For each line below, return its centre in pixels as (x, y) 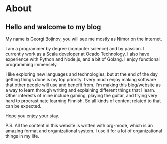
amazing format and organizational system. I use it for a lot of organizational (84, 131)
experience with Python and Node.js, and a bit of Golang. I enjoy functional (83, 59)
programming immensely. (32, 65)
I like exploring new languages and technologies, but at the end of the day (81, 74)
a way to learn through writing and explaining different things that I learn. (80, 90)
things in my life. (22, 136)
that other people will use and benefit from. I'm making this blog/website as (83, 85)
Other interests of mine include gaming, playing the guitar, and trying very (81, 96)
